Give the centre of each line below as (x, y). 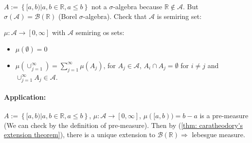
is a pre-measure (224, 116)
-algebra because (138, 6)
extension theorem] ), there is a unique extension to (80, 134)
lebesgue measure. (218, 134)
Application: (25, 97)
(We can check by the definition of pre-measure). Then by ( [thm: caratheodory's (124, 125)
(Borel (68, 16)
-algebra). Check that (115, 16)
